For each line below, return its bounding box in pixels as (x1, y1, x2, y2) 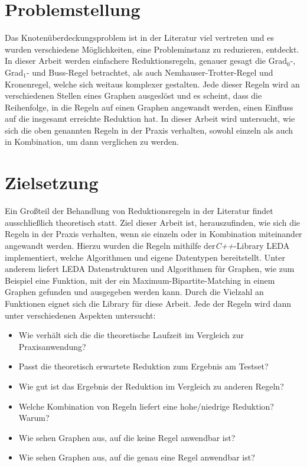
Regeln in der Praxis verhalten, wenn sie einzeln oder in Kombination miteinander (5, 228, 302, 240)
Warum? (18, 411, 50, 424)
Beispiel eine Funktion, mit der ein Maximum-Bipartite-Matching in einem (5, 274, 275, 286)
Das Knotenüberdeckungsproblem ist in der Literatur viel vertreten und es (5, 31, 274, 44)
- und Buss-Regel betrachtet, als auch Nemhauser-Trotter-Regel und (26, 66, 273, 78)
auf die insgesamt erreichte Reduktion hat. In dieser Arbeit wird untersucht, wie (5, 112, 295, 125)
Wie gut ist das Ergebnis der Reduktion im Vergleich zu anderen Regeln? (18, 380, 284, 392)
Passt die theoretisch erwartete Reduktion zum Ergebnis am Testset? (18, 360, 269, 372)
